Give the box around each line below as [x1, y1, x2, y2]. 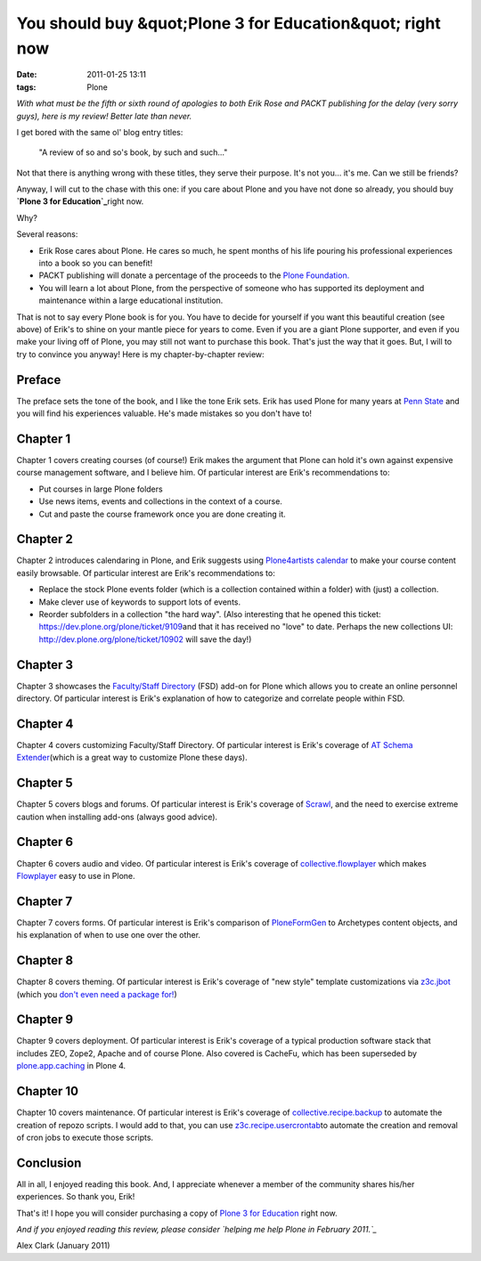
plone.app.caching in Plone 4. [16, 1061, 126, 1071]
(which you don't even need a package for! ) [16, 988, 177, 999]
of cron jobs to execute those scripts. [16, 1132, 154, 1143]
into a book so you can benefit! [38, 258, 153, 269]
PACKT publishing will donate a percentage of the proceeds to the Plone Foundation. [38, 270, 350, 281]
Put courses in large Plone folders [38, 484, 164, 494]
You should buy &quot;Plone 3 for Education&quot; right [16, 13, 441, 33]
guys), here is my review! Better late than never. [16, 110, 192, 121]
